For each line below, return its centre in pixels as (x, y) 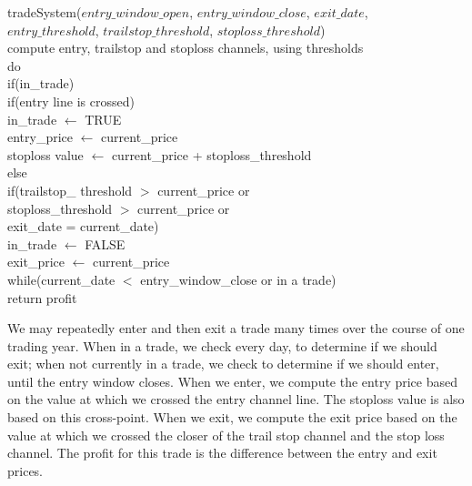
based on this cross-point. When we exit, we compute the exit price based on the (232, 417)
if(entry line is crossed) (71, 101)
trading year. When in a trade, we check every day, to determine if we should (222, 345)
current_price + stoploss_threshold (211, 154)
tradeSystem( (45, 12)
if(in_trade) (41, 83)
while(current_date (61, 279)
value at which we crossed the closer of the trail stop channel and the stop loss (226, 435)
